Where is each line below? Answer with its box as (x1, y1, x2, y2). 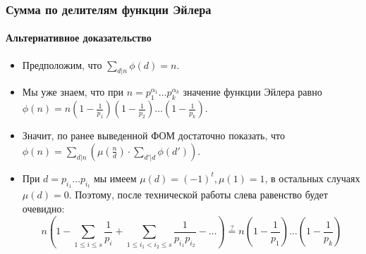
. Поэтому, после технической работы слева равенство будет (68, 187, 328, 202)
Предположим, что (22, 57, 102, 72)
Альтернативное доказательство (6, 30, 152, 45)
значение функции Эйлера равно (183, 84, 322, 99)
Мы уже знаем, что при (22, 84, 123, 99)
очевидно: (22, 201, 65, 215)
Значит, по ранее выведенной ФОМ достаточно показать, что (22, 128, 285, 143)
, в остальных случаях (264, 170, 360, 185)
